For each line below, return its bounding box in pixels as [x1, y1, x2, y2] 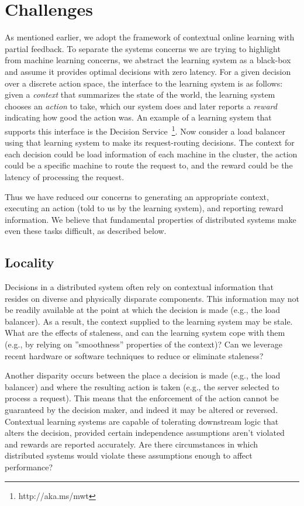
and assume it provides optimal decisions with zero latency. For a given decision [5, 65, 291, 77]
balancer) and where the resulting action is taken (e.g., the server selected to [5, 380, 279, 393]
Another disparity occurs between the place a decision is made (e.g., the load [5, 369, 281, 381]
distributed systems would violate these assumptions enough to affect [5, 449, 253, 462]
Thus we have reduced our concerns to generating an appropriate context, [5, 190, 269, 202]
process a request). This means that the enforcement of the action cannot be [5, 392, 279, 404]
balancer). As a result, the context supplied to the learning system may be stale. [5, 315, 293, 327]
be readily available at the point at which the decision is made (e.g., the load [5, 304, 281, 316]
